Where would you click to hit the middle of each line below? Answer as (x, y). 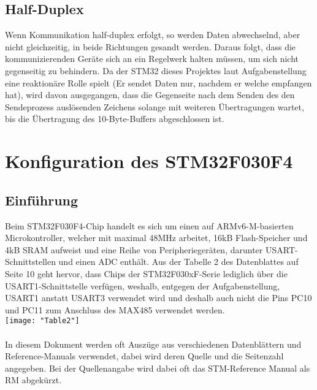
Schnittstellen (30, 262)
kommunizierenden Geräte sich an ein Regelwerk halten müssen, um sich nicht (152, 59)
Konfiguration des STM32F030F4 (149, 161)
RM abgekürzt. (33, 380)
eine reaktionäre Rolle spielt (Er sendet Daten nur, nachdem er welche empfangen (158, 82)
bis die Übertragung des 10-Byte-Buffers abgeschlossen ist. (115, 119)
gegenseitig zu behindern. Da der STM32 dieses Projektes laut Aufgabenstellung (156, 70)
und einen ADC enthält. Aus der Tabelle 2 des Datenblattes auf (178, 262)
